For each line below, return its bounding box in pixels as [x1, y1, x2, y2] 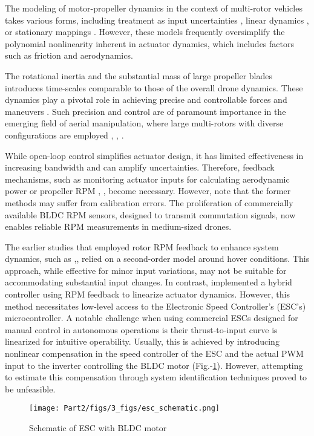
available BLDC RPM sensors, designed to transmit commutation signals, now [5, 208, 296, 221]
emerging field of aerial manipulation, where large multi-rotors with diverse [5, 117, 284, 129]
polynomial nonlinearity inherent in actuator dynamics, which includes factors [5, 37, 295, 50]
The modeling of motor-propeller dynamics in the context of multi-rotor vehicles [5, 2, 303, 14]
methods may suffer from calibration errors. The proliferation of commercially [5, 196, 293, 209]
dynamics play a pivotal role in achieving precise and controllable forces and [5, 93, 287, 106]
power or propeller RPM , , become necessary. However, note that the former [5, 184, 291, 197]
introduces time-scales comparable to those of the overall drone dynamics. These [5, 81, 303, 94]
